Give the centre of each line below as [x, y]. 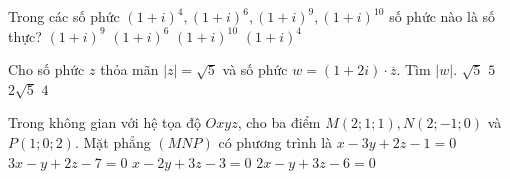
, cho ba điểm [279, 122]
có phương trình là [275, 141]
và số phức [255, 69]
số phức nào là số [442, 16]
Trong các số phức [64, 16]
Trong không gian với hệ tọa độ [104, 122]
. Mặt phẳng [112, 141]
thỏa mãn [129, 69]
